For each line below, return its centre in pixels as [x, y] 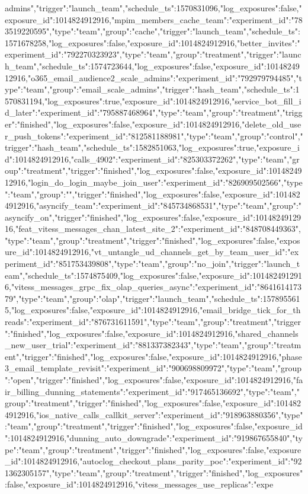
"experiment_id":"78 [266, 19]
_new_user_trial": [39, 345]
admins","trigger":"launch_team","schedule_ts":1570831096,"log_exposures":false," [153, 8]
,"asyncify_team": [66, 205]
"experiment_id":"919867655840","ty [237, 437]
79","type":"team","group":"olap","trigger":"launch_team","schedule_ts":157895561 [153, 298]
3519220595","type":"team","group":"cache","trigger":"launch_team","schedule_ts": [153, 31]
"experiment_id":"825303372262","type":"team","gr [209, 159]
